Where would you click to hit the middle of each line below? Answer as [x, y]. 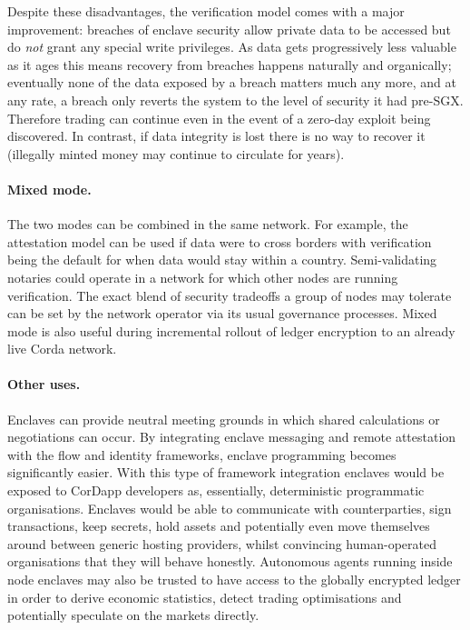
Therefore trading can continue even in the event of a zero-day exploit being [219, 118]
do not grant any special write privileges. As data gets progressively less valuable [232, 47]
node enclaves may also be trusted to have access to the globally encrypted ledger [234, 580]
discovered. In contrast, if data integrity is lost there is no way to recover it [216, 136]
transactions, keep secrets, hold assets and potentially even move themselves [219, 526]
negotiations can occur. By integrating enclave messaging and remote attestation [232, 437]
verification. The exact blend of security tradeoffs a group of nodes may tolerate [230, 295]
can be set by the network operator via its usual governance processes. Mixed [222, 313]
